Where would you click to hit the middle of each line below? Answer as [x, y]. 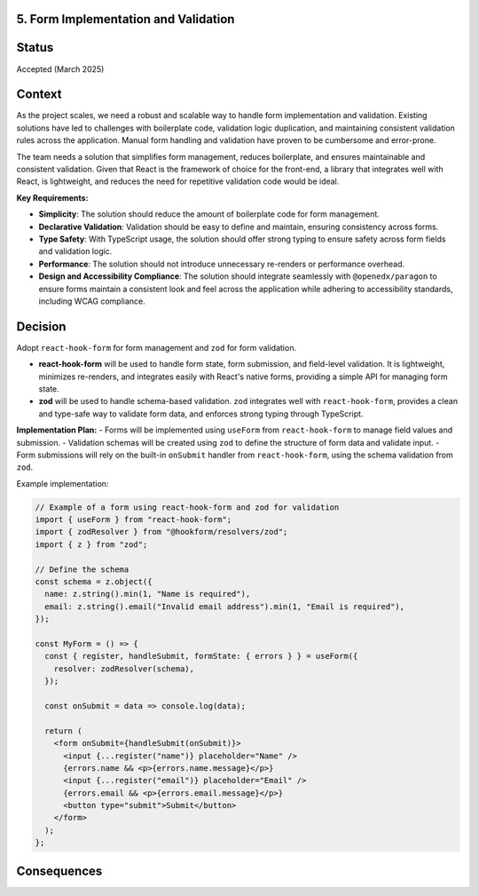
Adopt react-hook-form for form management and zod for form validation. [157, 347]
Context [39, 95]
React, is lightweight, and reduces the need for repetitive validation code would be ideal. [178, 181]
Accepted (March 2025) [60, 69]
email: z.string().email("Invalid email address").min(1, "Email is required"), [225, 607]
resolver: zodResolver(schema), [124, 669]
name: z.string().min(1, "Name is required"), [148, 594]
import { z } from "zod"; [91, 544]
